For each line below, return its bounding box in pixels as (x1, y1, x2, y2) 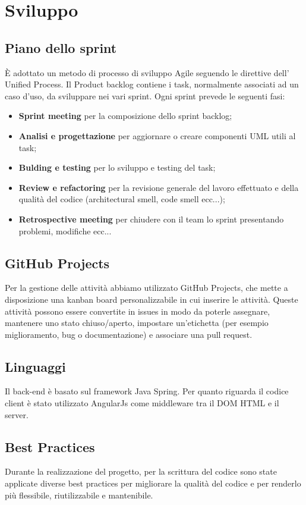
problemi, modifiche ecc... (18, 224, 112, 237)
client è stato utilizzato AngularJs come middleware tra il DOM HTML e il (5, 397, 279, 409)
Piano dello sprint (5, 38, 117, 57)
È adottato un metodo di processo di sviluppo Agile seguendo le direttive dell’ (5, 66, 289, 79)
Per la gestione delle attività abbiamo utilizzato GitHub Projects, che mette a (5, 281, 288, 294)
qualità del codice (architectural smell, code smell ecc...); (18, 193, 225, 205)
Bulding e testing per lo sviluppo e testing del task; (18, 161, 216, 174)
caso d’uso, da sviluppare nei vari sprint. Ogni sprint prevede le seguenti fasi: (5, 89, 285, 102)
